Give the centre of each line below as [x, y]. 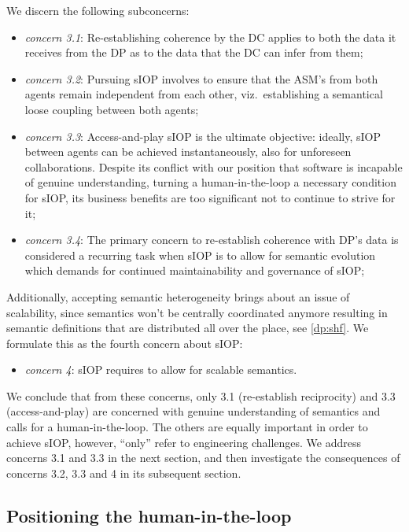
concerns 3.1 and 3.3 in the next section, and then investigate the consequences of [203, 458]
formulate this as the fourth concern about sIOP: [125, 343]
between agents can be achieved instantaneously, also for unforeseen [188, 151]
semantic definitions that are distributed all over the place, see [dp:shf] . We [188, 328]
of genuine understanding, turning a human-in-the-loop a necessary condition [210, 182]
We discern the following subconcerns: [98, 10]
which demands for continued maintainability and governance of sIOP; [195, 270]
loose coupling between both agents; [112, 109]
